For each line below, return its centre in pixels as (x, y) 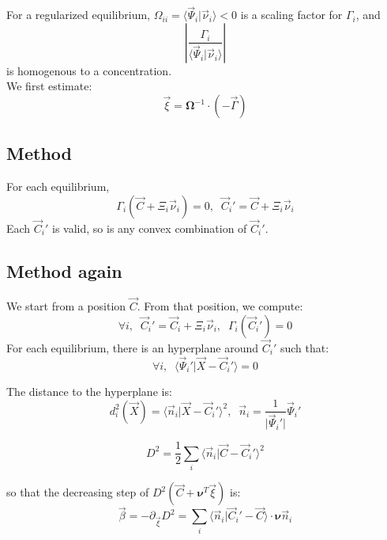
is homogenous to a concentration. (89, 70)
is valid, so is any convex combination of (150, 228)
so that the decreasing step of (78, 492)
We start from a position (66, 306)
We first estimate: (49, 86)
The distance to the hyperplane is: (89, 391)
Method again (64, 271)
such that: (304, 347)
